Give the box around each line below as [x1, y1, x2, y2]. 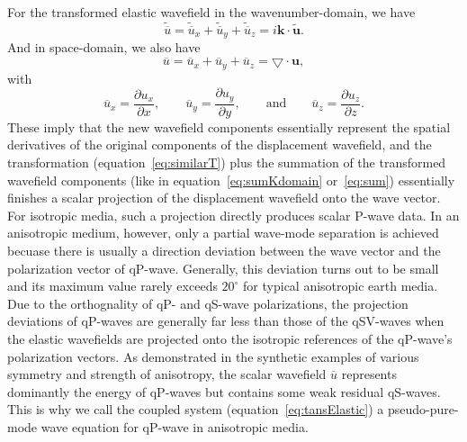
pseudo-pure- [387, 400, 459, 419]
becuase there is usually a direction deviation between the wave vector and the [7, 240, 441, 259]
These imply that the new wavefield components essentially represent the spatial [7, 117, 451, 136]
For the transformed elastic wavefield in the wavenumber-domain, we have [7, 3, 416, 21]
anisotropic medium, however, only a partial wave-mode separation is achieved [7, 223, 439, 242]
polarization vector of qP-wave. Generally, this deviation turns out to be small [7, 258, 439, 277]
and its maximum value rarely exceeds [7, 276, 218, 295]
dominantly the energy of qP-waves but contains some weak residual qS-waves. [7, 382, 441, 401]
